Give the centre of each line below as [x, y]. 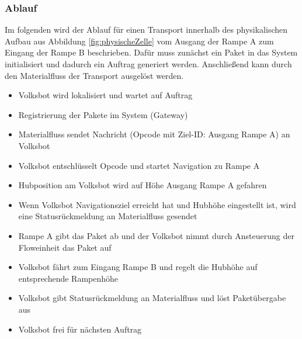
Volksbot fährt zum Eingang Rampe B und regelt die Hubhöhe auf [138, 267]
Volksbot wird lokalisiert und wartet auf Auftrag [105, 95]
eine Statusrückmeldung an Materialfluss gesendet [108, 216]
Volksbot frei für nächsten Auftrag [80, 329]
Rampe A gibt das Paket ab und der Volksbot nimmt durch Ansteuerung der [156, 235]
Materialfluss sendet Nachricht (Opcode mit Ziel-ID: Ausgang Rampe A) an [154, 134]
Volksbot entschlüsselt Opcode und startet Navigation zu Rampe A [139, 165]
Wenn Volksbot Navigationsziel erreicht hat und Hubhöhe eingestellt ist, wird [157, 204]
